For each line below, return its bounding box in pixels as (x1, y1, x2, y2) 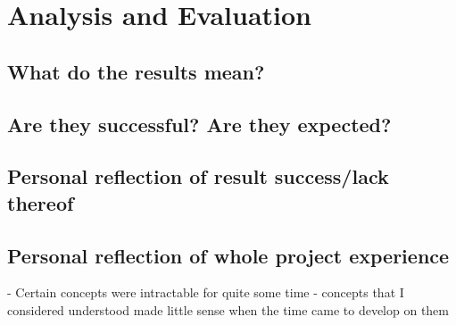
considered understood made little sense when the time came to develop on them (7, 300, 449, 319)
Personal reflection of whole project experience (7, 241, 450, 269)
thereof (7, 188, 74, 216)
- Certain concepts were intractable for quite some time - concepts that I (7, 283, 404, 302)
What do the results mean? (7, 57, 265, 85)
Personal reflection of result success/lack (7, 162, 389, 190)
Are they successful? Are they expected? (7, 110, 392, 137)
